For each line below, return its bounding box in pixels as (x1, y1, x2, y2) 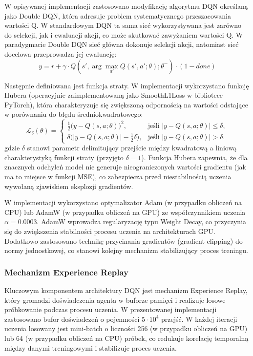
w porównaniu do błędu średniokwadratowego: (4, 109, 143, 119)
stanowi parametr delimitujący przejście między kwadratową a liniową (27, 143, 237, 153)
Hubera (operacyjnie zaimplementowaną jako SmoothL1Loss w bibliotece (4, 90, 223, 100)
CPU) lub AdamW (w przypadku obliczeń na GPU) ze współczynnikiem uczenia (4, 207, 246, 217)
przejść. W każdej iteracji (161, 314, 237, 324)
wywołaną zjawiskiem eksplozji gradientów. (4, 181, 133, 191)
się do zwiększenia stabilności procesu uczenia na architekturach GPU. (4, 226, 215, 236)
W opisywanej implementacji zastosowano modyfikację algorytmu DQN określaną (4, 1, 248, 11)
